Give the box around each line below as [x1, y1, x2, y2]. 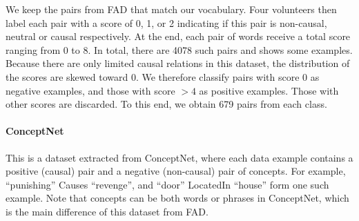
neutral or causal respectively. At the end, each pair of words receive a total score [6, 29, 351, 44]
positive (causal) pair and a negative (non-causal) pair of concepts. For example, [6, 164, 346, 178]
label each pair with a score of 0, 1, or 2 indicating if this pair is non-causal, [6, 15, 327, 30]
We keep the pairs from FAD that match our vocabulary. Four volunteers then [6, 2, 337, 16]
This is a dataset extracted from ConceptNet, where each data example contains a [6, 150, 353, 164]
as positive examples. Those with [199, 83, 339, 97]
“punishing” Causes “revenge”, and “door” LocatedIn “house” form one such [6, 177, 329, 191]
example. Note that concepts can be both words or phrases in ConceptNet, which [6, 191, 349, 205]
